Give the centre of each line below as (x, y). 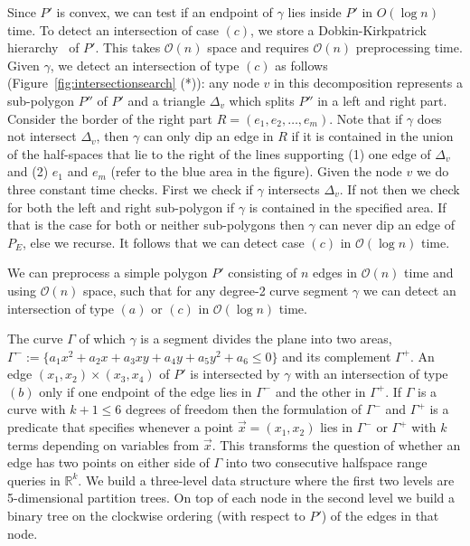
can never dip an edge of (387, 225)
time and (429, 273)
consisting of (263, 273)
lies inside (315, 12)
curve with (37, 409)
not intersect (42, 136)
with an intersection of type (371, 374)
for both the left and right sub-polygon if (121, 207)
